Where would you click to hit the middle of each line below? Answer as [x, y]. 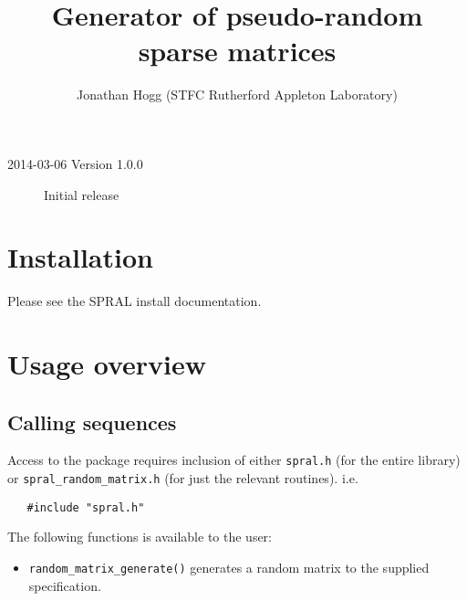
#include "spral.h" [86, 507]
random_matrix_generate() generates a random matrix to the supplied [229, 567]
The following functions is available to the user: [140, 537]
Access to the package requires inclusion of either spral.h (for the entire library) [234, 460]
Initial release [82, 194]
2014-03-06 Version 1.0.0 [75, 163]
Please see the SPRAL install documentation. [135, 301]
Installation [80, 257]
